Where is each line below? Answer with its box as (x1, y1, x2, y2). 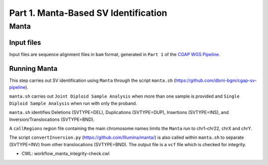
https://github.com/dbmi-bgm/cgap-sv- (175, 77, 257, 83)
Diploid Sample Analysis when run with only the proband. (9, 100, 137, 106)
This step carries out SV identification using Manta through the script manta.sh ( (9, 77, 176, 83)
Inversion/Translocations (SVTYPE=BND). (9, 116, 95, 122)
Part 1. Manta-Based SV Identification (9, 7, 167, 18)
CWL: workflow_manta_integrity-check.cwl (21, 151, 110, 157)
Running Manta (9, 64, 58, 73)
